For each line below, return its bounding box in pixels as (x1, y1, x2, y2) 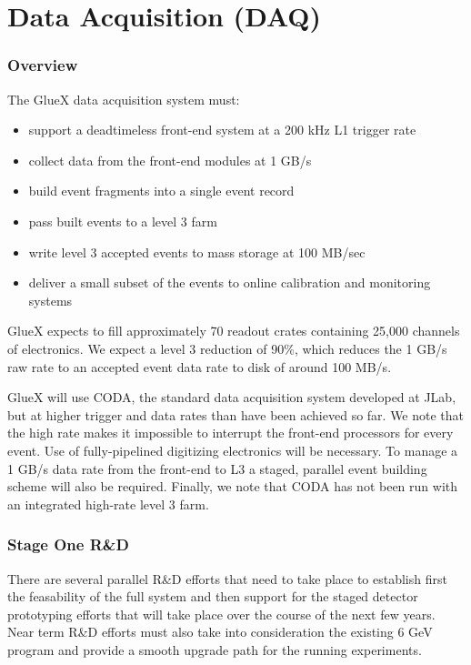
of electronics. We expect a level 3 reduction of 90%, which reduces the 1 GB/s (7, 338, 447, 358)
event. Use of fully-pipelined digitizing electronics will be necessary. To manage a (7, 440, 458, 459)
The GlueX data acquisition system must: (7, 89, 240, 108)
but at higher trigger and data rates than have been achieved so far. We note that (7, 405, 465, 424)
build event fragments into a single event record (28, 181, 295, 200)
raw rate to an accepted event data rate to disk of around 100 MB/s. (7, 357, 392, 376)
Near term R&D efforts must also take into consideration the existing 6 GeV (7, 622, 433, 641)
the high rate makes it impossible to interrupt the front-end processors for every (7, 423, 454, 442)
